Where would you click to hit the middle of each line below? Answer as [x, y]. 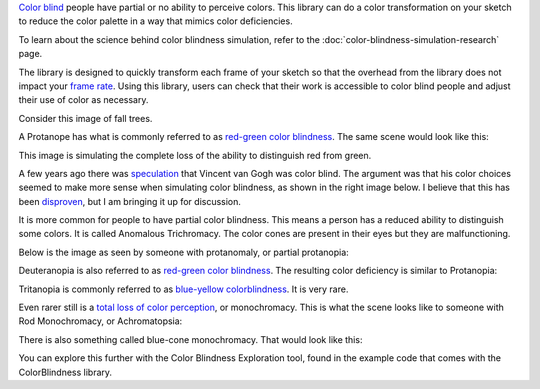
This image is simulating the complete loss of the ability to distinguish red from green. [195, 155]
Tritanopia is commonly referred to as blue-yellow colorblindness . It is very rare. [183, 289]
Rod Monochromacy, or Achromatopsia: [100, 321]
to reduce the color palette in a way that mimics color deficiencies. [156, 21]
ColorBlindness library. [65, 372]
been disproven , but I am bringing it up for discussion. [130, 201]
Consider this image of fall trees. [85, 118]
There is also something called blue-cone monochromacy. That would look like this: [190, 339]
